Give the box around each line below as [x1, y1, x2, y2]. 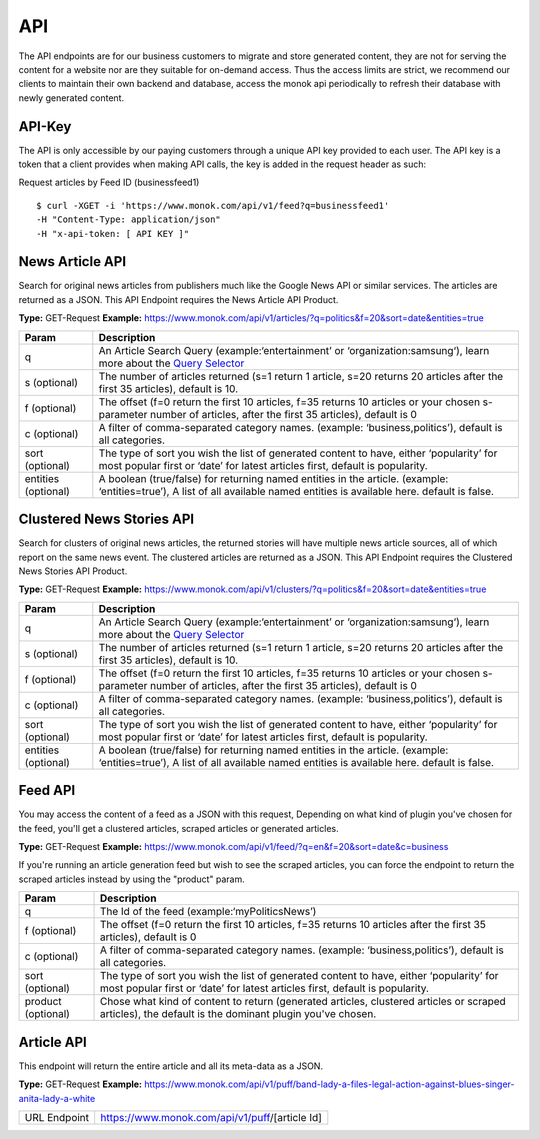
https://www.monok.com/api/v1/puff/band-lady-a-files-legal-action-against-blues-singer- [143, 1078, 515, 1090]
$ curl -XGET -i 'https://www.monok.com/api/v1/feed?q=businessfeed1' [36, 200, 390, 211]
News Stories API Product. [18, 565, 128, 577]
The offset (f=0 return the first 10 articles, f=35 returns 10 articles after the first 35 [99, 918, 487, 932]
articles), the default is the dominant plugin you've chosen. [99, 1007, 377, 1021]
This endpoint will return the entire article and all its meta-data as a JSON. [18, 1060, 324, 1072]
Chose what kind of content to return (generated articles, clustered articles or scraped [99, 995, 507, 1009]
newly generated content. [18, 91, 125, 104]
